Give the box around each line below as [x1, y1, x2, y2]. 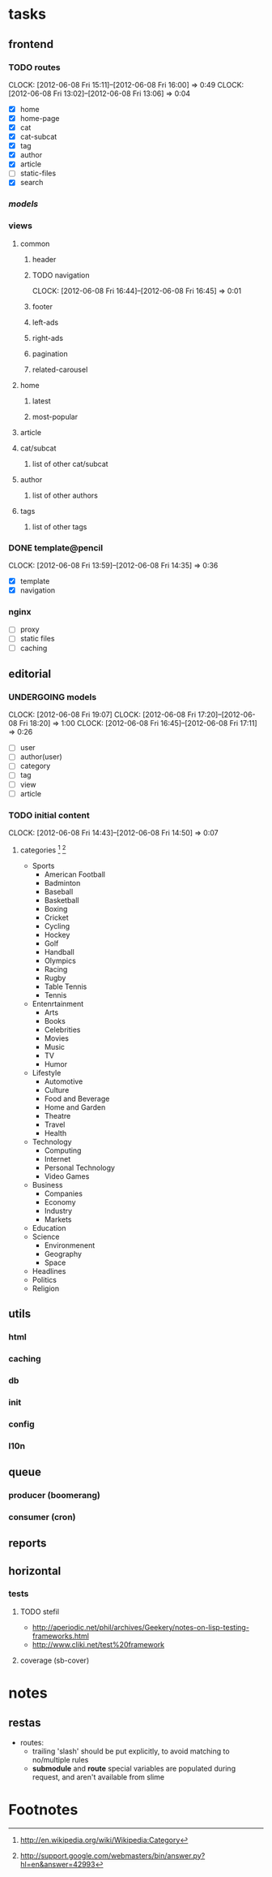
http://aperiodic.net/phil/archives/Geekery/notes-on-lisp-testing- [32, 1622, 249, 1632]
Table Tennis [44, 982, 87, 991]
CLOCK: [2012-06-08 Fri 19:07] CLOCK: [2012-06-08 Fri [8, 710, 197, 719]
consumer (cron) [8, 1511, 76, 1522]
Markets [44, 1215, 72, 1224]
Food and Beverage [44, 1094, 110, 1103]
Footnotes [8, 1801, 79, 1819]
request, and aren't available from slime [32, 1771, 164, 1782]
